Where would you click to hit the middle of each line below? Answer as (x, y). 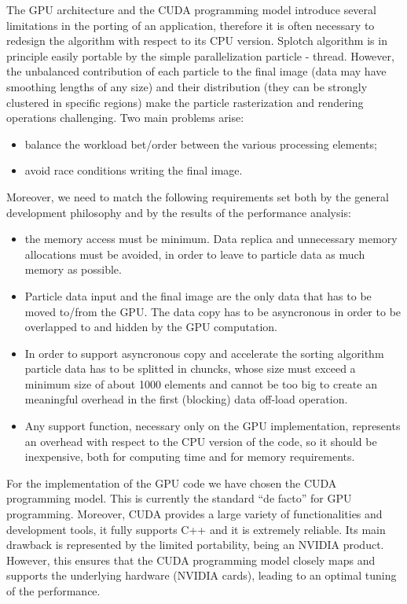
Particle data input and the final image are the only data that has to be (198, 295)
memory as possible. (73, 269)
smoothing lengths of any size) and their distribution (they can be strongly (187, 86)
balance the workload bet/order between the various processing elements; (201, 144)
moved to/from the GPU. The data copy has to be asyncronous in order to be (213, 311)
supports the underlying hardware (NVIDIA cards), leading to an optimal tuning (202, 575)
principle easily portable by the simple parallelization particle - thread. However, (200, 55)
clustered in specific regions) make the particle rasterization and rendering (185, 102)
